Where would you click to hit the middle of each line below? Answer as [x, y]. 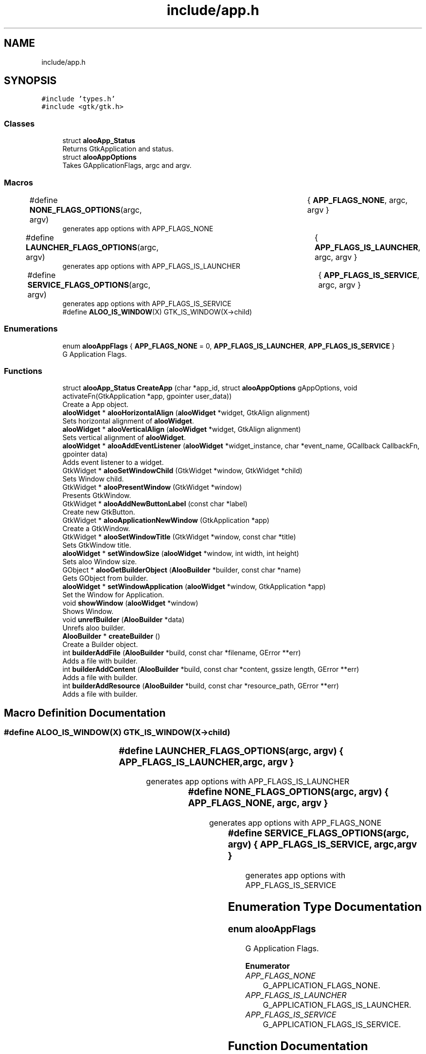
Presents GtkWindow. [97, 496]
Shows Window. [88, 611]
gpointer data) [85, 454]
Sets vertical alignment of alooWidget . [124, 438]
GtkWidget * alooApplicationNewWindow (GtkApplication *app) [166, 520]
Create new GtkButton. [99, 512]
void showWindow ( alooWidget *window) [130, 603]
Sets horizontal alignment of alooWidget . [128, 421]
